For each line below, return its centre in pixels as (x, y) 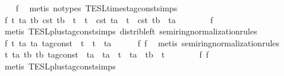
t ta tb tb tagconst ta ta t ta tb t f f (107, 54)
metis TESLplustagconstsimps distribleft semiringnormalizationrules (131, 31)
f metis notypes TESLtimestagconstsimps (97, 8)
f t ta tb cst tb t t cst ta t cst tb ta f (109, 19)
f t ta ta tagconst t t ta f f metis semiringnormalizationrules (142, 42)
